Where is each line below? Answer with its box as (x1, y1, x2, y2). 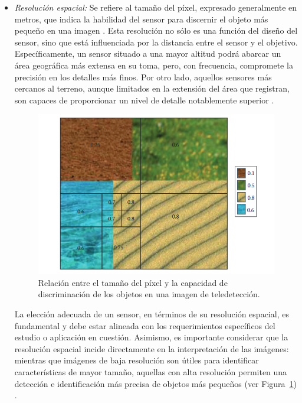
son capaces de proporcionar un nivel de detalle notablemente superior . (14, 93, 274, 106)
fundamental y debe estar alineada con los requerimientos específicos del (14, 319, 275, 331)
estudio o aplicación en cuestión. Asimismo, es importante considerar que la (14, 331, 288, 343)
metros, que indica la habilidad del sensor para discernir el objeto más (14, 12, 268, 25)
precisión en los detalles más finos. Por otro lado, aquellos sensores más (14, 70, 272, 83)
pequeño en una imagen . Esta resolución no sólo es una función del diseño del (14, 24, 298, 37)
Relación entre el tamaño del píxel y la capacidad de (38, 276, 228, 288)
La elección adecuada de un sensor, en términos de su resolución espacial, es (14, 308, 289, 320)
